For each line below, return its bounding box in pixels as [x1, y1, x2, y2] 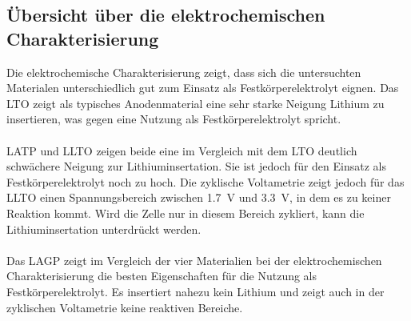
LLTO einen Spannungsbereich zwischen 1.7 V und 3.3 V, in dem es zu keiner [6, 189, 391, 206]
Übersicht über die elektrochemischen [6, 2, 325, 27]
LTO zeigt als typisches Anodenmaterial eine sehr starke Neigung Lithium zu [6, 94, 385, 111]
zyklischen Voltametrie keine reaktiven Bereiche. [6, 299, 243, 315]
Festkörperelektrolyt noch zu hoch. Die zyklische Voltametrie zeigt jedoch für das [6, 173, 405, 190]
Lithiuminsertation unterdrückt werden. [6, 220, 202, 237]
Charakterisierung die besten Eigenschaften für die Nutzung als [6, 267, 317, 284]
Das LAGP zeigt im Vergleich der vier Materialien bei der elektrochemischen [6, 251, 382, 268]
